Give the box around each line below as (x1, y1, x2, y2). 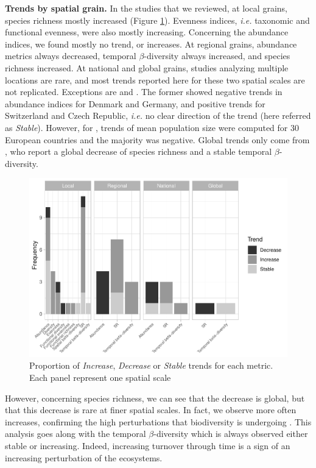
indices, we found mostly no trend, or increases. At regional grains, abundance (5, 37, 297, 50)
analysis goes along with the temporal (5, 427, 146, 440)
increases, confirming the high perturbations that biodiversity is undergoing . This (5, 415, 312, 428)
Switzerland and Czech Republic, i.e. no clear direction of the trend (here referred (5, 109, 311, 122)
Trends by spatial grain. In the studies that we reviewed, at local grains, (5, 2, 287, 14)
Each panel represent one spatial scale (29, 371, 171, 384)
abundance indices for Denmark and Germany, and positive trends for (5, 97, 265, 110)
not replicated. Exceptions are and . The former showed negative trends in (5, 85, 283, 98)
